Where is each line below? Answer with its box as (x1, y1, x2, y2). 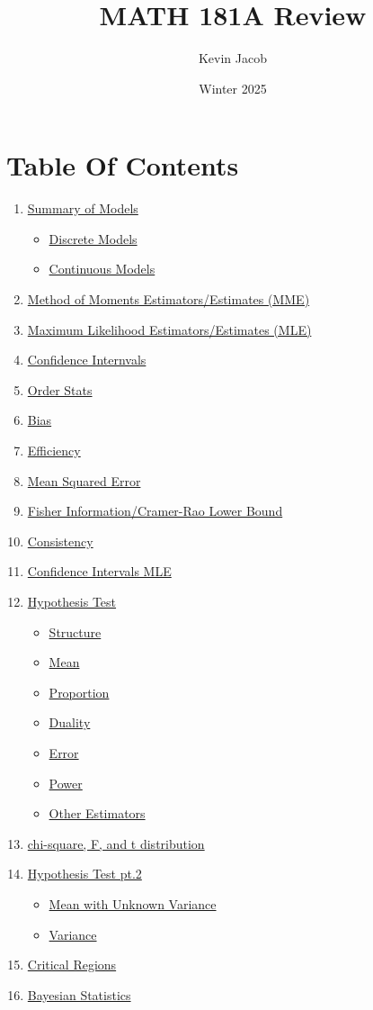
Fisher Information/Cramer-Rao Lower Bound (27, 501, 283, 520)
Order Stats (27, 380, 93, 399)
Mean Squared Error (27, 471, 141, 490)
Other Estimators (49, 804, 146, 823)
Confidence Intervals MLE (27, 562, 172, 581)
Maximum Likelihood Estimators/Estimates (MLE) (27, 320, 312, 338)
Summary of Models (27, 199, 138, 218)
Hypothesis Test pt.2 (27, 864, 142, 883)
